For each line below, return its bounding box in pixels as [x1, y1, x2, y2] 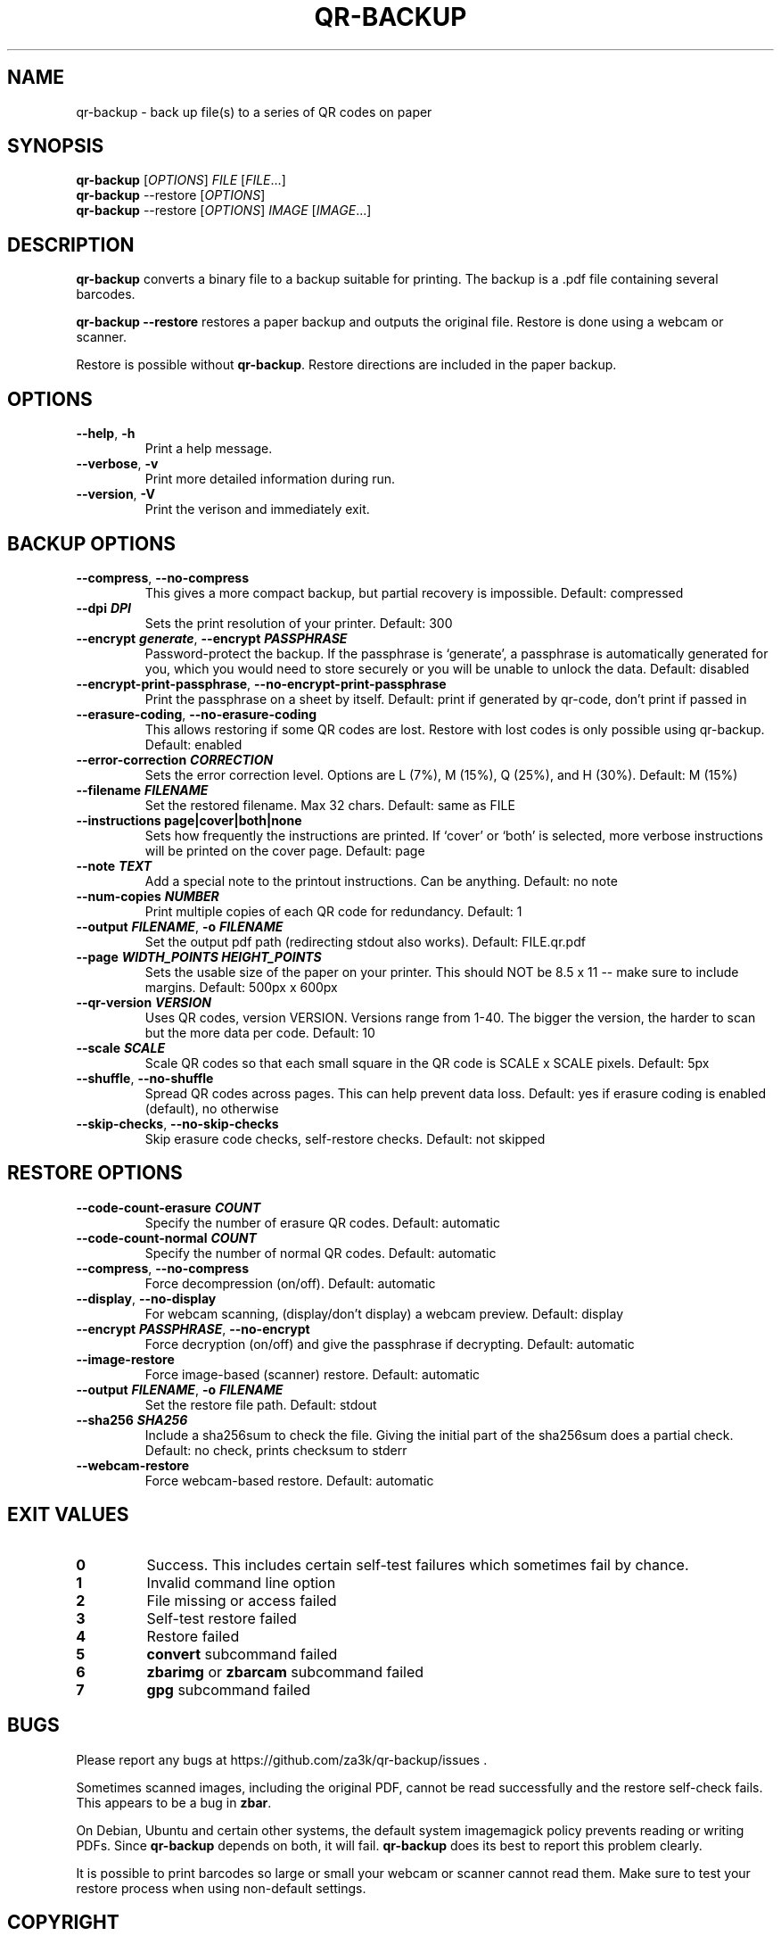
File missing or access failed [146, 1591, 337, 1609]
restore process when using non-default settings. [76, 1880, 366, 1896]
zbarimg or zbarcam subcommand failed [146, 1662, 424, 1681]
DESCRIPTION [7, 233, 135, 256]
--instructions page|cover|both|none [76, 812, 302, 828]
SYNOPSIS [7, 135, 104, 158]
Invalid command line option [146, 1573, 336, 1592]
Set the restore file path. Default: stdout [144, 1396, 377, 1412]
